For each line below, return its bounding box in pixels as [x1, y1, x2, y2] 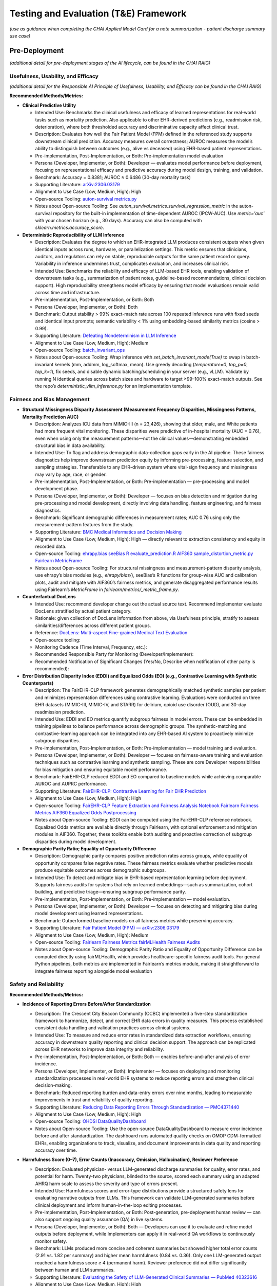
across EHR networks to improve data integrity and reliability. [35, 1046, 164, 1052]
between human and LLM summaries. [35, 1267, 115, 1273]
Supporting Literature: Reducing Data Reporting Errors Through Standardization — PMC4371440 [35, 1104, 240, 1110]
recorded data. [35, 543, 67, 549]
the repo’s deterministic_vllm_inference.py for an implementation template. [35, 383, 192, 389]
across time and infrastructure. [35, 289, 101, 295]
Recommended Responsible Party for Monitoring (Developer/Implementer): [35, 651, 194, 657]
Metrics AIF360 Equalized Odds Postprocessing [35, 810, 137, 816]
